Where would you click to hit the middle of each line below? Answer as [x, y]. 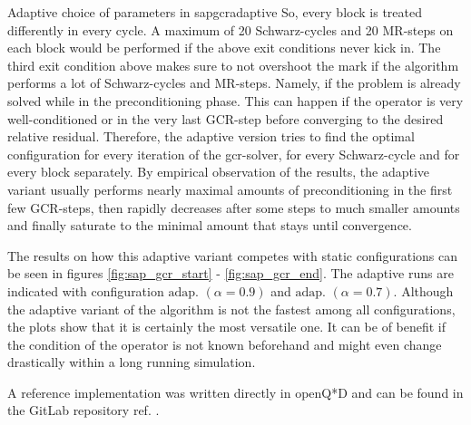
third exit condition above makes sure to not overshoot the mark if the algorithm [233, 65]
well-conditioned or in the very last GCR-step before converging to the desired [226, 118]
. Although [423, 290]
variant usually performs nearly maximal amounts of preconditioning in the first [230, 189]
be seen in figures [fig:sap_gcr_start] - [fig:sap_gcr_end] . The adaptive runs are [231, 273]
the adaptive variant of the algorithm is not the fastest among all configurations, [231, 309]
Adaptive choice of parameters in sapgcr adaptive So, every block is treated [215, 12]
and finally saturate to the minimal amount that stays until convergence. [210, 225]
